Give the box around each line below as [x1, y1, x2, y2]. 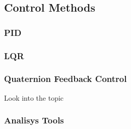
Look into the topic [4, 92, 64, 103]
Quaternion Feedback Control [4, 72, 127, 85]
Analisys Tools [4, 114, 64, 126]
